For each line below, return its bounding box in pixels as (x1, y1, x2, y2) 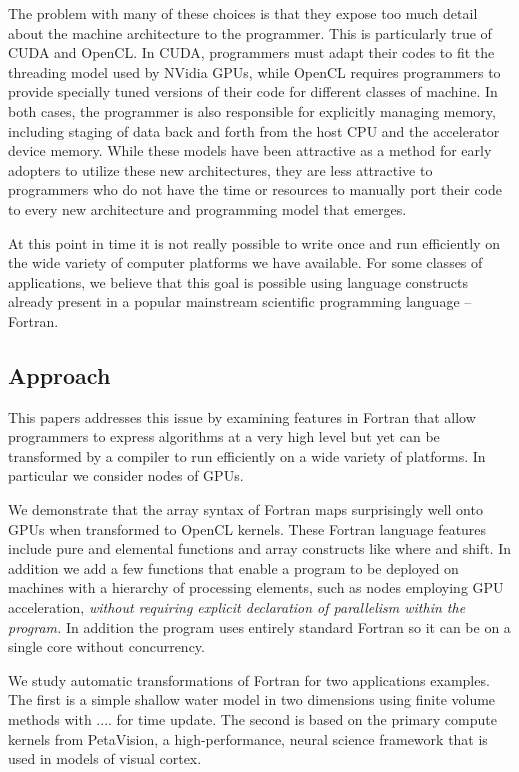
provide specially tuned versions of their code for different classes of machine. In (8, 81, 498, 102)
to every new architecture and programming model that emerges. (8, 198, 407, 219)
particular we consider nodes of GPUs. (8, 465, 244, 486)
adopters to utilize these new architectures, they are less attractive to (8, 159, 433, 180)
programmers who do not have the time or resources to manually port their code (8, 179, 503, 200)
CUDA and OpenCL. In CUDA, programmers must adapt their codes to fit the (8, 42, 495, 63)
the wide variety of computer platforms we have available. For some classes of (8, 252, 483, 273)
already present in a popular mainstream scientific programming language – (8, 291, 472, 312)
